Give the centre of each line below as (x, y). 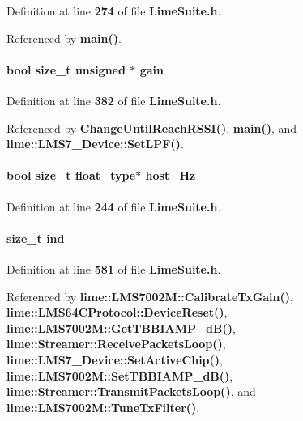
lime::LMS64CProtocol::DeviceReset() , (117, 312)
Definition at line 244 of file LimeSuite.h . (114, 206)
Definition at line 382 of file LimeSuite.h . (114, 100)
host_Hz (171, 175)
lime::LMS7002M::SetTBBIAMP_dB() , (120, 375)
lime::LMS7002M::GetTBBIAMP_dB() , (121, 327)
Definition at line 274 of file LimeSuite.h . (114, 11)
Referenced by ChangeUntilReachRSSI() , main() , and (152, 128)
